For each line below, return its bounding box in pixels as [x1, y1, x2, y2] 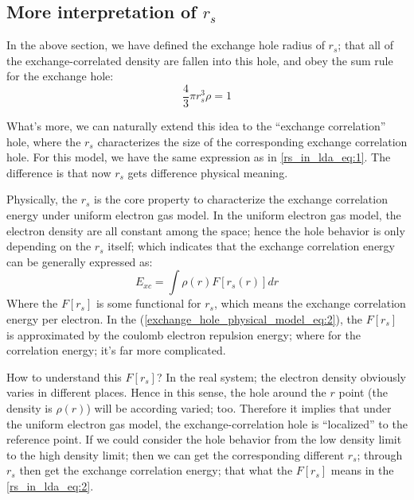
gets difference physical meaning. [127, 164, 288, 180]
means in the [330, 462, 394, 479]
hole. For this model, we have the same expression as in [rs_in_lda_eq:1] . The [6, 149, 391, 165]
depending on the [6, 238, 92, 254]
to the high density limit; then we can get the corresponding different [6, 446, 345, 463]
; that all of [338, 37, 393, 53]
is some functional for [96, 295, 201, 312]
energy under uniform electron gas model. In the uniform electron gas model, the [6, 207, 401, 223]
